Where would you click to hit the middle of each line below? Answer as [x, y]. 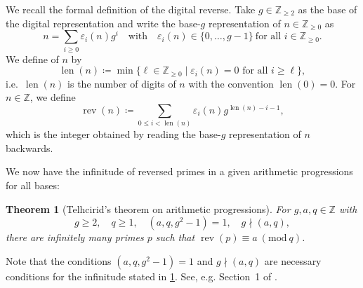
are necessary [293, 260]
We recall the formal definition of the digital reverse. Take [131, 9]
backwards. [29, 148]
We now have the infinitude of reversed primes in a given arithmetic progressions [179, 171]
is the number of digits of [122, 83]
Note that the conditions [59, 260]
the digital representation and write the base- [103, 23]
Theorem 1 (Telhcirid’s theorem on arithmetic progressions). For [148, 208]
